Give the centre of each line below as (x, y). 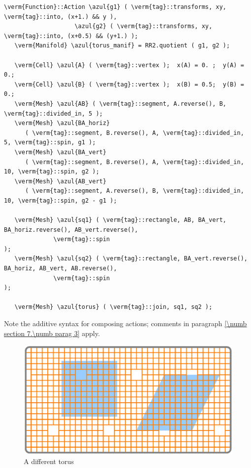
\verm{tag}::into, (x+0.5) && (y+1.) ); (71, 36)
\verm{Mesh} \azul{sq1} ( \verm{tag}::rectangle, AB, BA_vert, (121, 220)
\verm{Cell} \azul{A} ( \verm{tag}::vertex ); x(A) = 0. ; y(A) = (129, 65)
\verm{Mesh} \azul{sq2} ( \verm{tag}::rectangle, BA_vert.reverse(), (131, 259)
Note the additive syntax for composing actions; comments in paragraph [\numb (125, 323)
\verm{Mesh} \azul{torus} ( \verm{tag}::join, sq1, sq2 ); (113, 307)
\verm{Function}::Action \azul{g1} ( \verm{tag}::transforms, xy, (115, 7)
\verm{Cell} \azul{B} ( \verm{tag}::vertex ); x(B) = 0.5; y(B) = (129, 84)
